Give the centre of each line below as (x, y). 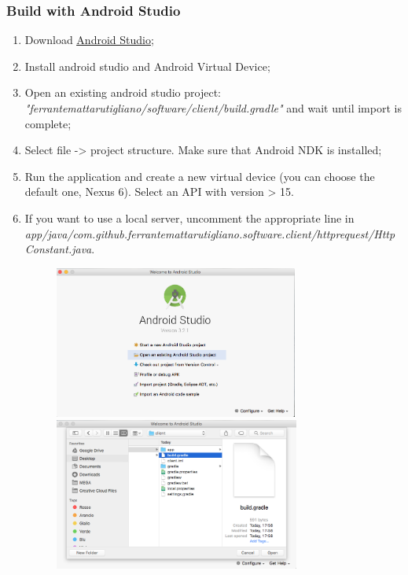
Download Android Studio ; (89, 40)
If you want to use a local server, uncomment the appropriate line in (189, 217)
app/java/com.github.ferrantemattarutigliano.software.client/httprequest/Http (210, 233)
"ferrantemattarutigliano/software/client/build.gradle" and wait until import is (213, 108)
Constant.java (58, 249)
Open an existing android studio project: (123, 92)
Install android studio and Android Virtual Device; (147, 66)
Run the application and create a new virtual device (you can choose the (200, 176)
